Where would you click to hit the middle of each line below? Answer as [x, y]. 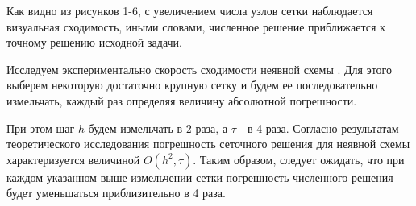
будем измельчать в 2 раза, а [158, 128]
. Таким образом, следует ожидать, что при [299, 159]
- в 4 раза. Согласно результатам [319, 128]
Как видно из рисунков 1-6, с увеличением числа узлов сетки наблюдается [190, 10]
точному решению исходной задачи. [94, 42]
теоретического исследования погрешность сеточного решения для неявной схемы [208, 144]
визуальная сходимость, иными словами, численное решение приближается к [196, 26]
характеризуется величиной [73, 159]
